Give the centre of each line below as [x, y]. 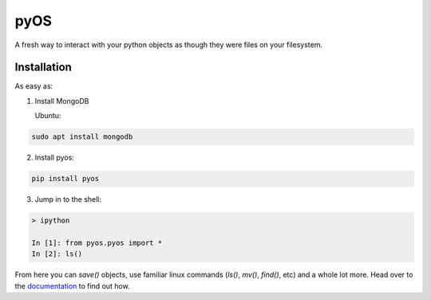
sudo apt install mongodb [82, 137]
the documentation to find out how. [73, 286]
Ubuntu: [48, 116]
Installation [43, 67]
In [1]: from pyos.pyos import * [97, 243]
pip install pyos [65, 179]
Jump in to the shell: [68, 199]
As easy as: [34, 86]
